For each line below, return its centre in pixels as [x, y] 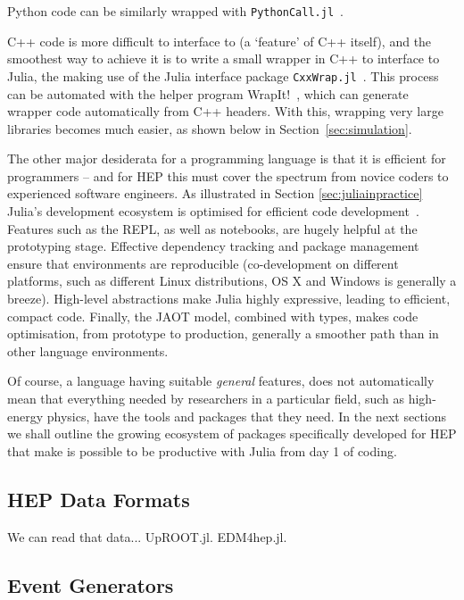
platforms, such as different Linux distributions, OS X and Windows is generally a [232, 281]
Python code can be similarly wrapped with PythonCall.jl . [175, 11]
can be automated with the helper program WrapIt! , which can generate [208, 93]
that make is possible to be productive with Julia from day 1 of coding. [202, 450]
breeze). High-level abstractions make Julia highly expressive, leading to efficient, [229, 299]
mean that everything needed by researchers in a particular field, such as [206, 398]
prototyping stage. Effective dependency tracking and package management [213, 246]
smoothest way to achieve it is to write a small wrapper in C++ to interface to [224, 58]
